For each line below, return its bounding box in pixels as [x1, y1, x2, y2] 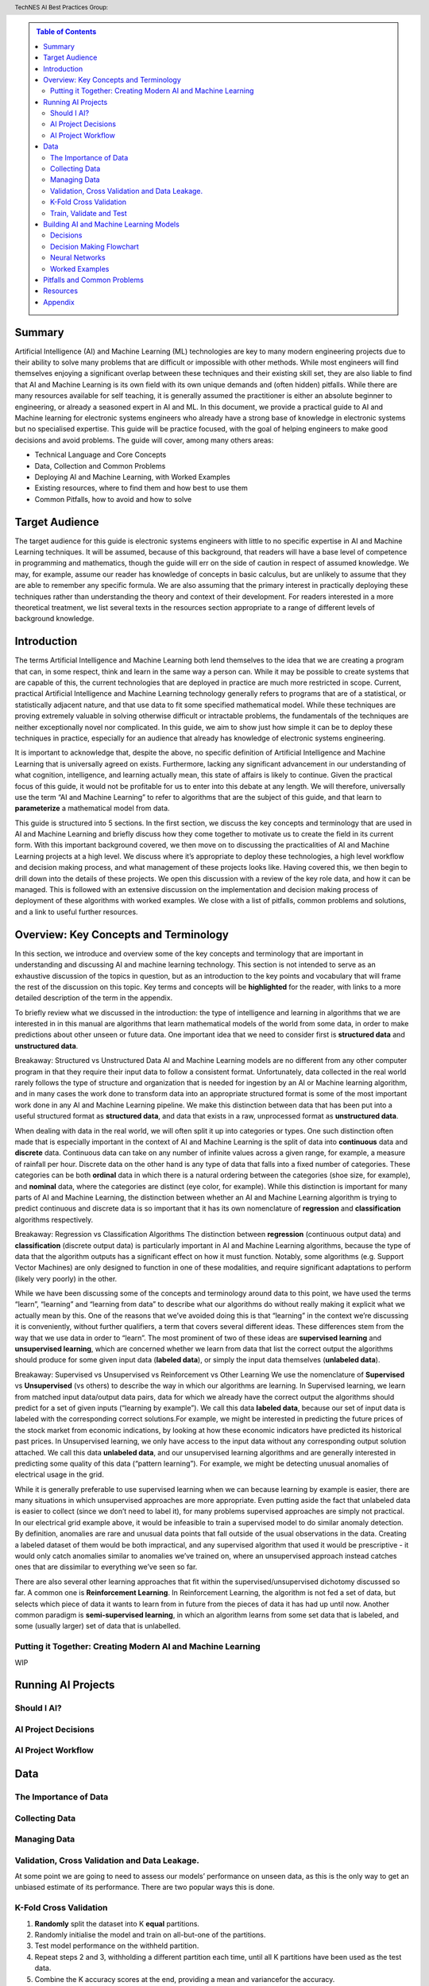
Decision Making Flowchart [50, 241, 139, 251]
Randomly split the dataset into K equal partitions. [34, 1918, 200, 1928]
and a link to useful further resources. [14, 906, 138, 917]
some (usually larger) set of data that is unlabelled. [14, 1621, 181, 1631]
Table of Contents [36, 27, 97, 37]
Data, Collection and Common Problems [34, 461, 166, 470]
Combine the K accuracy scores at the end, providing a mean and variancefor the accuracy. [34, 1974, 335, 1984]
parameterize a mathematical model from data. [14, 803, 170, 813]
